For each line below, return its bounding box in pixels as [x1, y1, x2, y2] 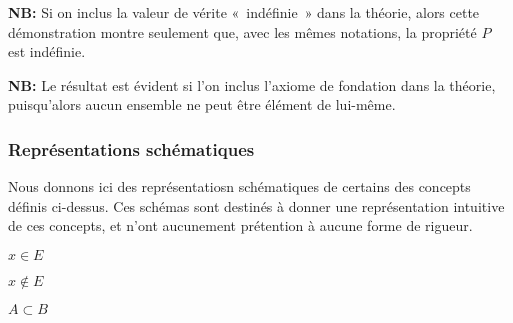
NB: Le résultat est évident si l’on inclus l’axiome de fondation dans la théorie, [8, 74, 496, 95]
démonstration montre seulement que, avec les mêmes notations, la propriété [8, 21, 477, 42]
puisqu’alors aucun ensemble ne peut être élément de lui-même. [8, 94, 396, 115]
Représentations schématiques [8, 136, 255, 161]
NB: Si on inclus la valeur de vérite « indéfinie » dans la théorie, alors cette [8, 2, 480, 22]
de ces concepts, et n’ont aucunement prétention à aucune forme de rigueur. [8, 215, 473, 236]
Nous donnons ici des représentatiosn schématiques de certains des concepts [8, 176, 471, 197]
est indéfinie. [8, 41, 86, 62]
